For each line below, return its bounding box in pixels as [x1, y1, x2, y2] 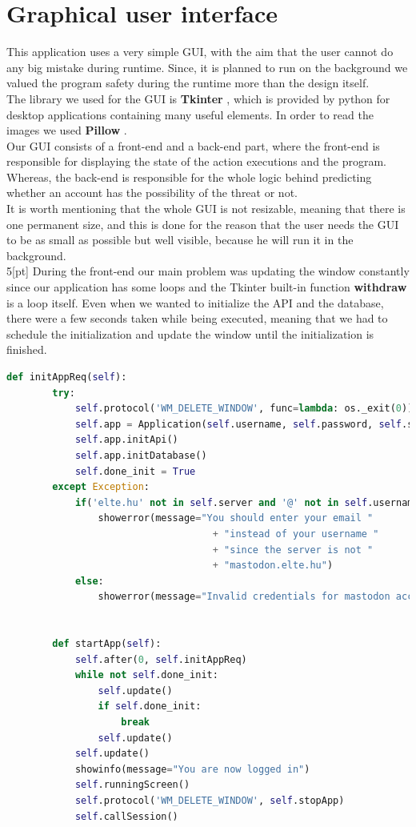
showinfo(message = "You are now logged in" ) [74, 763, 310, 775]
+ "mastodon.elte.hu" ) [212, 560, 334, 572]
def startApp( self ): [52, 638, 162, 650]
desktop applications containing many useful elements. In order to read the [6, 106, 374, 122]
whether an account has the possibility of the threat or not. [6, 184, 298, 201]
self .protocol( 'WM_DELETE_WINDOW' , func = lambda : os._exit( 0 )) [74, 403, 414, 415]
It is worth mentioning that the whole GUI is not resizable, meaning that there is [6, 200, 406, 217]
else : [74, 575, 104, 587]
